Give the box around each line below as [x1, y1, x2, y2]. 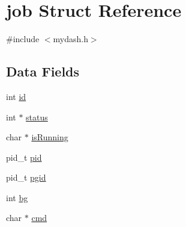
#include [6, 33, 40, 45]
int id [6, 90, 26, 102]
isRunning [31, 131, 68, 143]
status [26, 110, 48, 123]
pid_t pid [6, 151, 42, 163]
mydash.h [53, 33, 88, 45]
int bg [6, 191, 28, 204]
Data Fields [6, 62, 80, 81]
